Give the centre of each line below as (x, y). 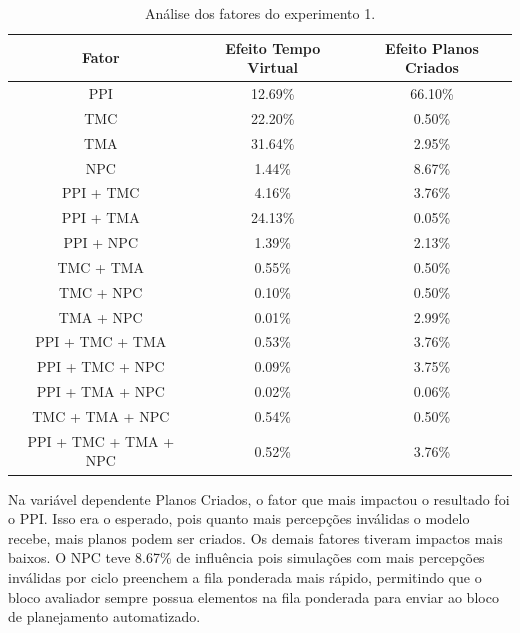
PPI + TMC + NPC (100, 366)
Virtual (273, 67)
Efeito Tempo (273, 47)
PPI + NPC (100, 242)
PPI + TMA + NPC (100, 391)
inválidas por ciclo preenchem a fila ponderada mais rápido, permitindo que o (245, 576)
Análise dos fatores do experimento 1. (260, 13)
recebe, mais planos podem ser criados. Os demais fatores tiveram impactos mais (255, 537)
